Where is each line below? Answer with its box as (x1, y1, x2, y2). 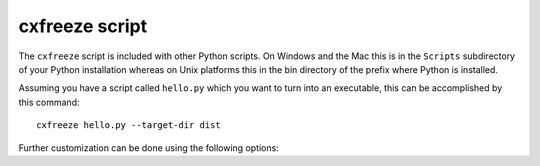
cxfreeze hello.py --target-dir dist (36, 120, 222, 131)
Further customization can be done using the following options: (18, 141, 279, 154)
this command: (18, 96, 80, 108)
